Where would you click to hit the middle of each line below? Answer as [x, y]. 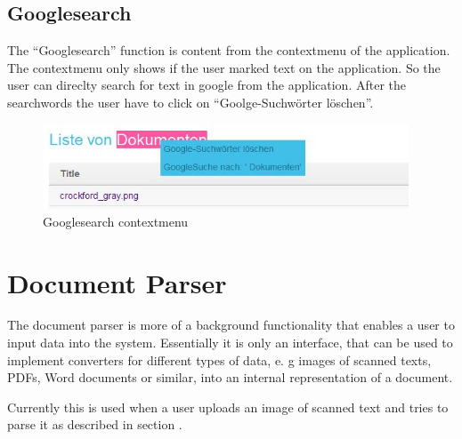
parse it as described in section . [95, 424]
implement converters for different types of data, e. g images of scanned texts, [219, 359]
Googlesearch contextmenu [116, 221]
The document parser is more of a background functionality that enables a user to [231, 325]
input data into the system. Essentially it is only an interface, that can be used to [230, 343]
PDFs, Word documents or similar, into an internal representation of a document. [230, 377]
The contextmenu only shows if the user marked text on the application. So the [224, 67]
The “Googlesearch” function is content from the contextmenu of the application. [229, 50]
